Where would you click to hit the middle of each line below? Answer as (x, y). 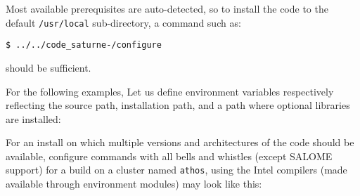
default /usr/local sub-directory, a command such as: (123, 22)
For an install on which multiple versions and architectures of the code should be (180, 142)
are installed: (33, 118)
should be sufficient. (49, 67)
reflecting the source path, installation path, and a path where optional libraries (178, 105)
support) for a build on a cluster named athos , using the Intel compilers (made (176, 170)
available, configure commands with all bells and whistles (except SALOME (169, 156)
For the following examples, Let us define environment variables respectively (170, 91)
